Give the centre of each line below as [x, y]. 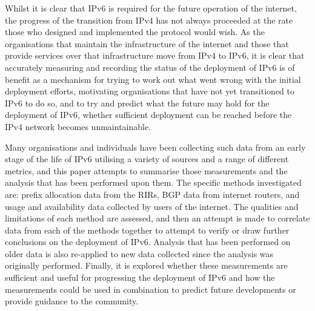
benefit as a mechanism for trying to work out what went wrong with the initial [153, 79]
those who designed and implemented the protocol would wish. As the [135, 32]
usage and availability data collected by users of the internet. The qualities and [152, 206]
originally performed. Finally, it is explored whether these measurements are [146, 265]
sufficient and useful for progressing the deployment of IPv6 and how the [140, 277]
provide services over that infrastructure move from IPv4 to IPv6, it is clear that [155, 55]
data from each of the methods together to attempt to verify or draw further [147, 230]
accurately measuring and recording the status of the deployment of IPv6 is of [150, 67]
